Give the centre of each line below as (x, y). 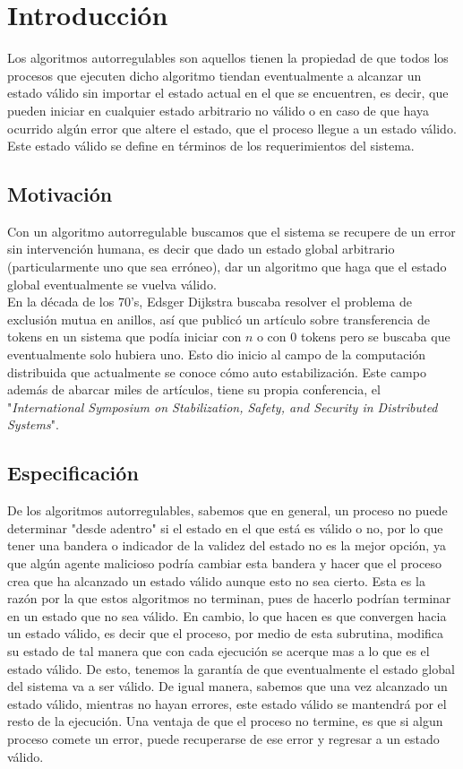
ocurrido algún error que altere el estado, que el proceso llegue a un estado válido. (232, 128)
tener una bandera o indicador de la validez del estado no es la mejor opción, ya (227, 545)
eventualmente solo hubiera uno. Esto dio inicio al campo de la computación (217, 354)
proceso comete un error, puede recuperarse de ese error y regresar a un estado (223, 738)
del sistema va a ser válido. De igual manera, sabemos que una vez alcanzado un (227, 686)
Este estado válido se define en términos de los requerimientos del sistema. (211, 146)
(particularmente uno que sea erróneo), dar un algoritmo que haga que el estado (227, 267)
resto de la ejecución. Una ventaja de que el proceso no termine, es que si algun (225, 721)
